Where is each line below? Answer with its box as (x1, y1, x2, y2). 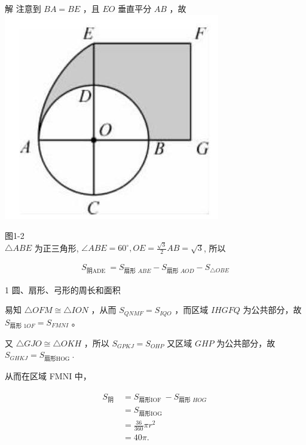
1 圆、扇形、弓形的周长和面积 (5, 283, 121, 296)
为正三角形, (34, 241, 79, 254)
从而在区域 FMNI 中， (5, 369, 91, 382)
